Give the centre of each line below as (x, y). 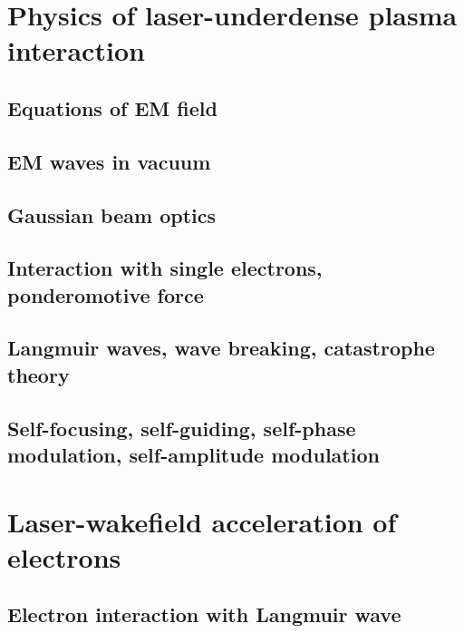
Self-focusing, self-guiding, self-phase (182, 428)
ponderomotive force (106, 294)
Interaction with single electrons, (165, 268)
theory (39, 374)
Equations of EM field (112, 107)
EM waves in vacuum (109, 161)
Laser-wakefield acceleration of (202, 521)
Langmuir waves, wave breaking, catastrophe (221, 348)
